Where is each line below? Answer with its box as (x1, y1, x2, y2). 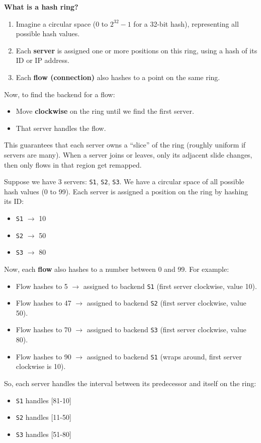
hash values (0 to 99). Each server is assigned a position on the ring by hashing (4, 186, 248, 196)
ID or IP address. (16, 55, 69, 65)
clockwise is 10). (16, 361, 66, 372)
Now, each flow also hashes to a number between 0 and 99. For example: (4, 263, 229, 274)
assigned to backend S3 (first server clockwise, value (86, 324, 246, 335)
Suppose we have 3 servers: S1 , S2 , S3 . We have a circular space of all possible (4, 176, 244, 187)
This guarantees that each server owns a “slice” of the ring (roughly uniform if (4, 139, 246, 150)
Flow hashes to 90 (16, 351, 71, 361)
